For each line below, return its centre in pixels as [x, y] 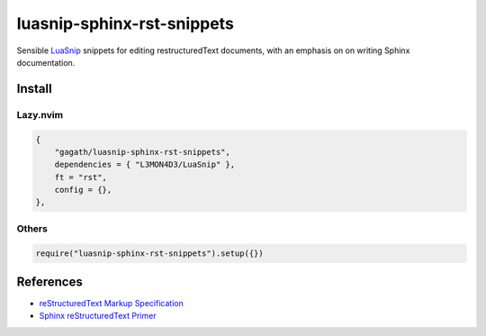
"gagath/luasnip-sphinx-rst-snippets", [143, 152]
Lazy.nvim [40, 114]
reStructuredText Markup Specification [111, 304]
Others [32, 228]
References [49, 282]
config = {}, [83, 190]
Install [35, 89]
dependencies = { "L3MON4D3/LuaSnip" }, [145, 165]
